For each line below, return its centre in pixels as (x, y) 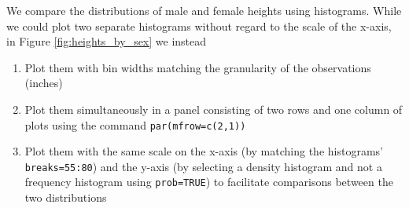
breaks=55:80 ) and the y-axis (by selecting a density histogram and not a (203, 166)
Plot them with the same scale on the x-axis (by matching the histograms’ (204, 151)
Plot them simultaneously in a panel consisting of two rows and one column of (214, 109)
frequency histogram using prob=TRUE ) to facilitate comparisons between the (209, 182)
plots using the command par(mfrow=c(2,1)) (135, 124)
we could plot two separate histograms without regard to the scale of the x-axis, (199, 26)
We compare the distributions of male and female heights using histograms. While (204, 10)
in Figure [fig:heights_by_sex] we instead (107, 41)
